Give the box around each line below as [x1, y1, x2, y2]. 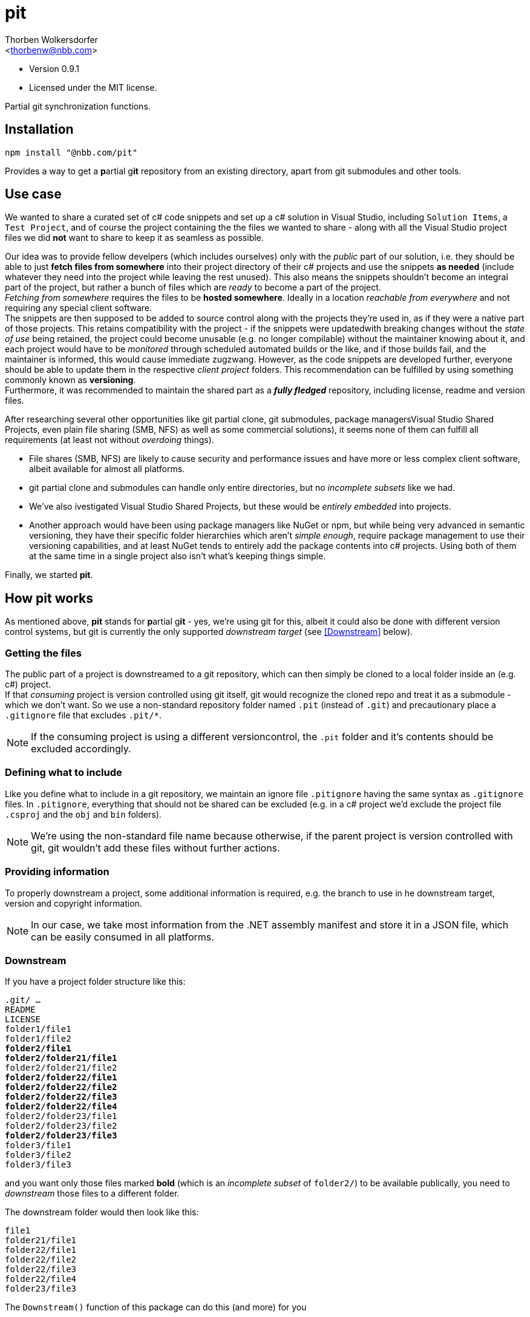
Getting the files [5, 646, 82, 659]
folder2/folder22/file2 [5, 1082, 117, 1092]
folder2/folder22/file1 [5, 1072, 117, 1083]
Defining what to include [5, 766, 122, 779]
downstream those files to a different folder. [5, 1188, 180, 1199]
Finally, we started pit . [5, 570, 93, 580]
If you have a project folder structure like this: [5, 976, 186, 987]
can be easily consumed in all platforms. [31, 930, 214, 943]
